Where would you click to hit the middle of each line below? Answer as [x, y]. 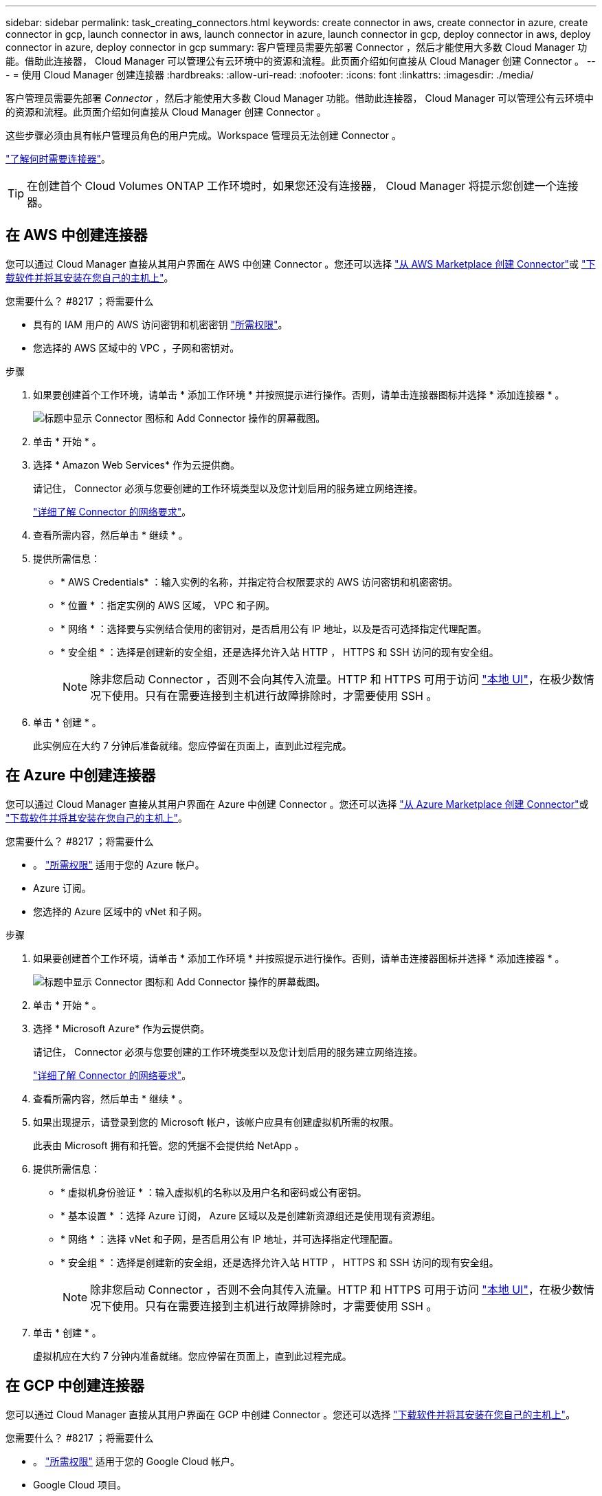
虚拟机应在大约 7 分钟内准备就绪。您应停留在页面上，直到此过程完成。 [192, 1356]
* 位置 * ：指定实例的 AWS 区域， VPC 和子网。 [168, 605]
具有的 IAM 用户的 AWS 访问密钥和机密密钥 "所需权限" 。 [160, 324]
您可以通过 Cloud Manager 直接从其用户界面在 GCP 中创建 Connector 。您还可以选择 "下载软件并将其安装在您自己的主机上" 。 [291, 1414]
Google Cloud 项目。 [80, 1484]
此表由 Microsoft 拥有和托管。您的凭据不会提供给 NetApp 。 [169, 1145]
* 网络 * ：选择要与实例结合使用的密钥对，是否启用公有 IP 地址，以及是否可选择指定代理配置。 [274, 628]
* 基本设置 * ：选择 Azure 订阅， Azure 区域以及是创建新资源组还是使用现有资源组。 [251, 1215]
